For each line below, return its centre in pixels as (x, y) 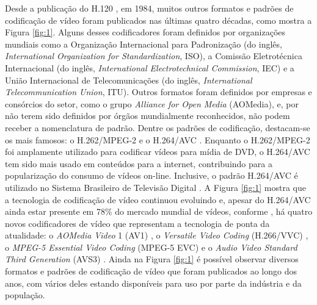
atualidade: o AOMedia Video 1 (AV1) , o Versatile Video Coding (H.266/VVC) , (157, 235)
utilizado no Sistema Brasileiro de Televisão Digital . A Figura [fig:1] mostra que (156, 187)
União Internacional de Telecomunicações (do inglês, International (129, 80)
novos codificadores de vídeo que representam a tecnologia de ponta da (137, 223)
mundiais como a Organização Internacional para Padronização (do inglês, (144, 44)
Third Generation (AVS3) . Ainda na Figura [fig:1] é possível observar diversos (152, 259)
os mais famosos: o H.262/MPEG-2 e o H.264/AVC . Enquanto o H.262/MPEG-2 (158, 139)
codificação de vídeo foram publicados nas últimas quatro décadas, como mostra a (158, 20)
